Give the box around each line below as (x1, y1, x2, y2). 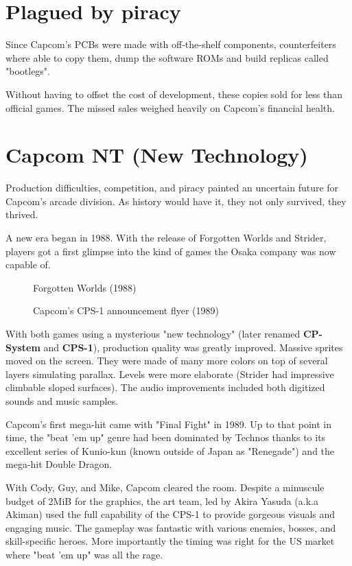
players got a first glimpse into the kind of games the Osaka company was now (5, 244, 336, 258)
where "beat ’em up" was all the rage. (5, 547, 163, 561)
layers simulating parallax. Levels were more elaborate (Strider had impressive (5, 366, 334, 381)
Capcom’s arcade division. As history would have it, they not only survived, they (5, 193, 347, 208)
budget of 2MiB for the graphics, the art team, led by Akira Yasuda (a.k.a (5, 493, 318, 508)
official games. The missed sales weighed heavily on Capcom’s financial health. (5, 100, 335, 115)
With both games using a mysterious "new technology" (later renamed (5, 326, 301, 340)
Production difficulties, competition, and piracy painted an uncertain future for (5, 180, 339, 195)
